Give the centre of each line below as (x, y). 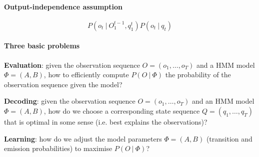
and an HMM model (223, 101)
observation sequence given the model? (63, 84)
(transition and (229, 138)
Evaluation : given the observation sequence (72, 65)
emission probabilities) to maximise (58, 148)
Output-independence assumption (63, 6)
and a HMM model (226, 65)
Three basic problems (42, 46)
